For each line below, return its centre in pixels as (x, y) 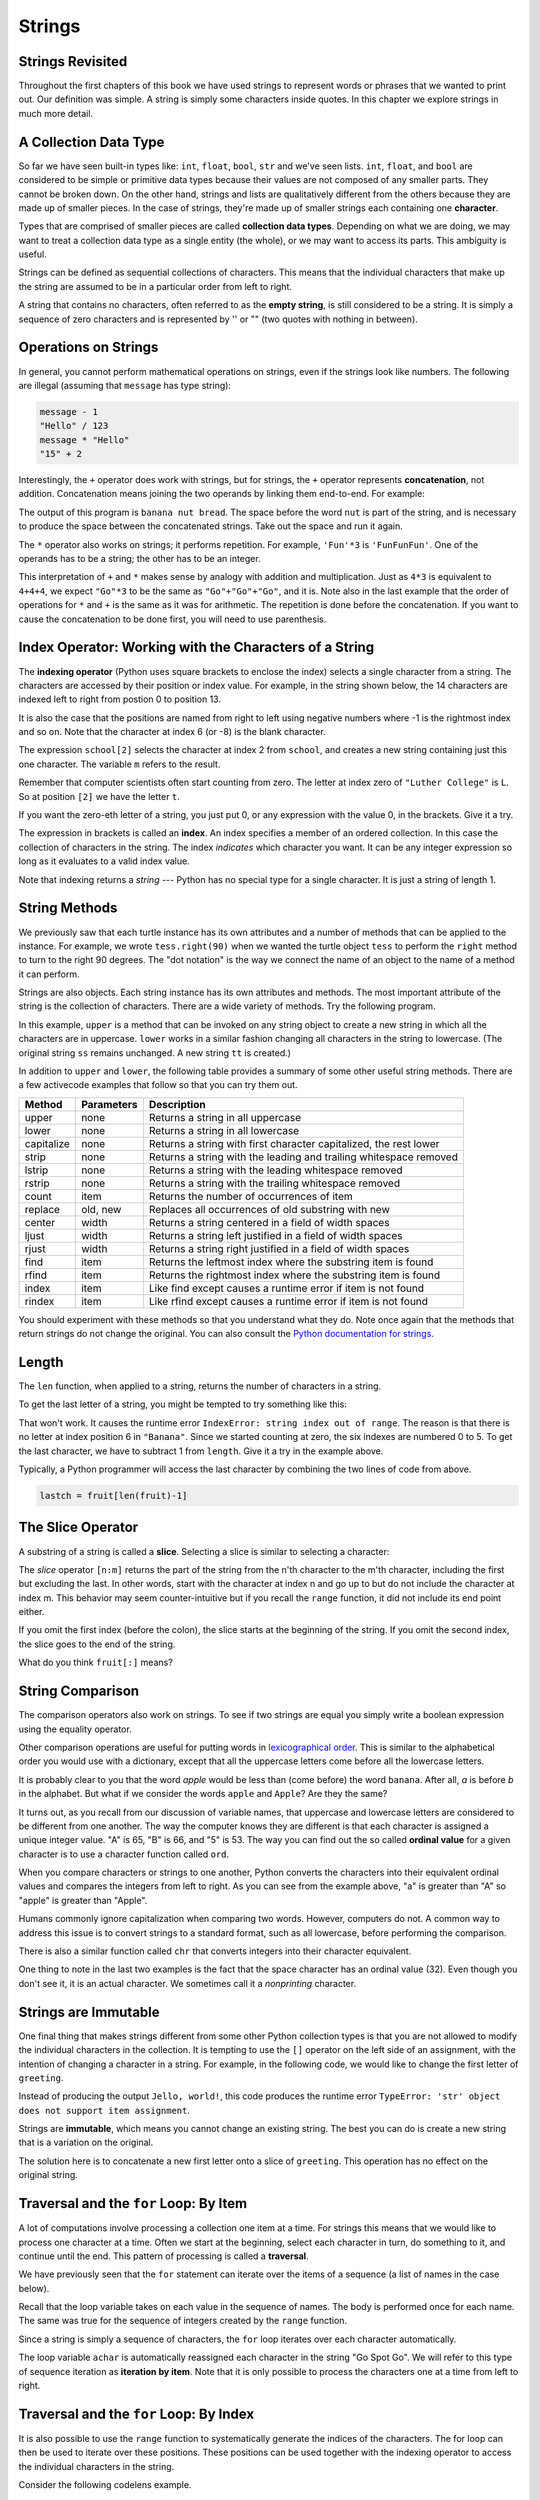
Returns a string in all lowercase (224, 1130)
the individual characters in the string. (96, 2466)
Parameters (110, 1104)
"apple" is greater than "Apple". (83, 1900)
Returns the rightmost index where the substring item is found (294, 1275)
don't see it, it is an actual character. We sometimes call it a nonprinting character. (187, 1983)
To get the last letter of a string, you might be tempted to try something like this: (182, 1404)
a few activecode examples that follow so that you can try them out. (158, 1085)
